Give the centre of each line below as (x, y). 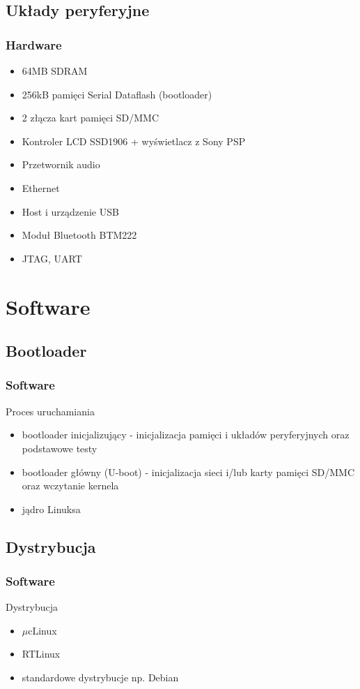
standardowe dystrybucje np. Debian (100, 677)
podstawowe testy (60, 448)
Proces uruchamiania (50, 411)
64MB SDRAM (55, 71)
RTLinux (41, 654)
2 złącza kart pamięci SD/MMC (91, 118)
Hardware (34, 44)
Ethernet (41, 187)
